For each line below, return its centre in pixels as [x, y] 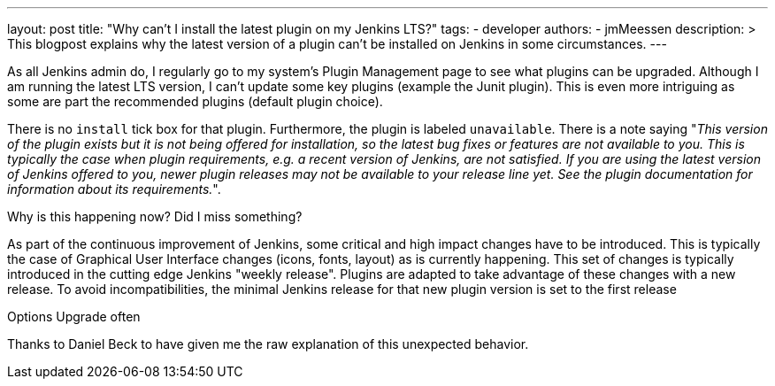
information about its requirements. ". [114, 189]
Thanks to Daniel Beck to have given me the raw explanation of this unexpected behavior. [268, 344]
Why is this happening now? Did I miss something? [155, 216]
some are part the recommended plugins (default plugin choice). [195, 101]
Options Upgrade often [74, 317]
